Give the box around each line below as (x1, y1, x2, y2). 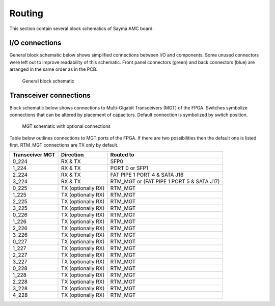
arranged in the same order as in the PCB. (9, 66, 98, 72)
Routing (9, 8, 43, 19)
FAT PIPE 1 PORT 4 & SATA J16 (110, 171, 184, 178)
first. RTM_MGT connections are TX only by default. (9, 142, 119, 148)
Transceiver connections (9, 91, 91, 100)
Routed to (110, 151, 134, 158)
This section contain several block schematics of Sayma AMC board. (9, 25, 154, 32)
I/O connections (9, 39, 62, 47)
